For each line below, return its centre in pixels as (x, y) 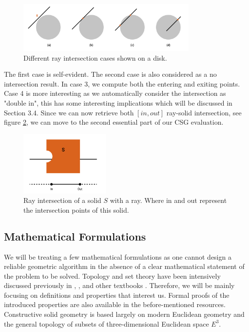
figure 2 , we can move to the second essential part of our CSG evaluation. (114, 122)
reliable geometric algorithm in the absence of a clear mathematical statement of (124, 266)
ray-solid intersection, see (204, 112)
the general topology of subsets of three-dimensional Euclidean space (106, 323)
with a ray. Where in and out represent (168, 200)
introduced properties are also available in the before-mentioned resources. (115, 304)
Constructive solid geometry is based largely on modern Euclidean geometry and (124, 314)
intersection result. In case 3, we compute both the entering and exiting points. (122, 83)
